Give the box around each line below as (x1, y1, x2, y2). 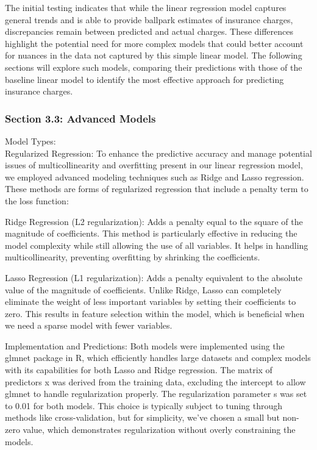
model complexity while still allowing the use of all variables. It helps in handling (5, 238, 308, 251)
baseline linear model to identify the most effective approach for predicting (5, 73, 284, 85)
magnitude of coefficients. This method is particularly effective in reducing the (5, 227, 297, 240)
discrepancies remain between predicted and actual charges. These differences (5, 25, 294, 38)
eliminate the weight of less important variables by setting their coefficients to (5, 295, 296, 308)
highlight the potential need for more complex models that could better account (5, 37, 304, 49)
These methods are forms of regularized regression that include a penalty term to (5, 182, 308, 195)
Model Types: (5, 134, 56, 147)
